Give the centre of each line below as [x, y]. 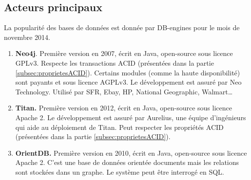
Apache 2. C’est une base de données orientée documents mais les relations [127, 162]
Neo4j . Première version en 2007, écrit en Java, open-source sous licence [124, 53]
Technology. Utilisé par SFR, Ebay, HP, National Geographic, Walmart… [124, 91]
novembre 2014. [27, 37]
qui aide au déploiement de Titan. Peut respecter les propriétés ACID [119, 127]
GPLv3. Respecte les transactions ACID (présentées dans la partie [115, 63]
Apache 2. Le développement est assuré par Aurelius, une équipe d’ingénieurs [131, 117]
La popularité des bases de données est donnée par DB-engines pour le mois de [122, 27]
